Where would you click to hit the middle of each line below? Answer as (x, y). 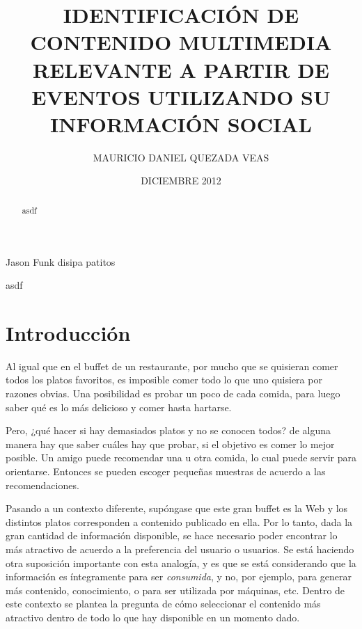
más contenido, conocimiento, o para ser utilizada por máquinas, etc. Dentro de (175, 590)
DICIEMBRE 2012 (181, 181)
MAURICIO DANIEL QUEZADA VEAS (181, 157)
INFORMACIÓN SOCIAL (181, 124)
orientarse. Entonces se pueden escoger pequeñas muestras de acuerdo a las (166, 471)
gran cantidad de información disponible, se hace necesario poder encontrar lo (172, 535)
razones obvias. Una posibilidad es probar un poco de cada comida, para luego (173, 393)
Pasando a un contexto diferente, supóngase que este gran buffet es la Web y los (177, 508)
